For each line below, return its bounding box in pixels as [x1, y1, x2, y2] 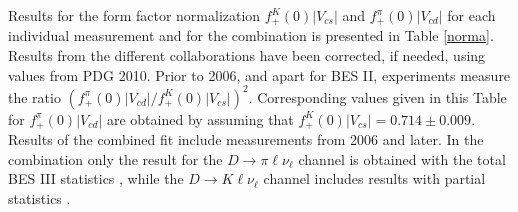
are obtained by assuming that [106, 108, 294, 129]
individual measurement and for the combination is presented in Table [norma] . [8, 25, 494, 46]
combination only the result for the [8, 148, 223, 169]
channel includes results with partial [263, 168, 486, 189]
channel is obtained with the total [298, 148, 506, 169]
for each [447, 5, 496, 25]
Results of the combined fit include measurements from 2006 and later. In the [8, 129, 484, 150]
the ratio [8, 86, 61, 107]
